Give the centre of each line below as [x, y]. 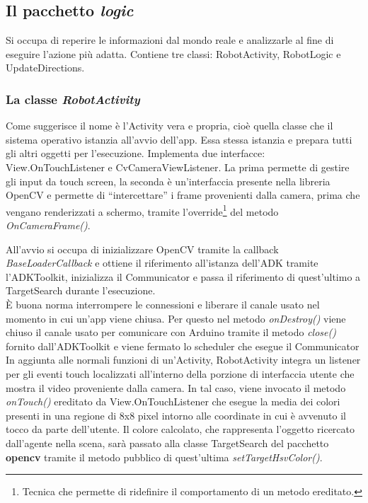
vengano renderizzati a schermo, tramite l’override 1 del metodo [142, 210]
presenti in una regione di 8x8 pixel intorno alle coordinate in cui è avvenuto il [176, 415]
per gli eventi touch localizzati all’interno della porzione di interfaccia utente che [180, 373]
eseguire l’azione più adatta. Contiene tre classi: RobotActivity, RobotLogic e [173, 53]
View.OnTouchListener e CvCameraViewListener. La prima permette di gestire [178, 167]
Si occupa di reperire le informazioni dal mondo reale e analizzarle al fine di [170, 40]
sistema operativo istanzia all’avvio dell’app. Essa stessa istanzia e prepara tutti [179, 139]
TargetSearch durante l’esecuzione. [81, 290]
